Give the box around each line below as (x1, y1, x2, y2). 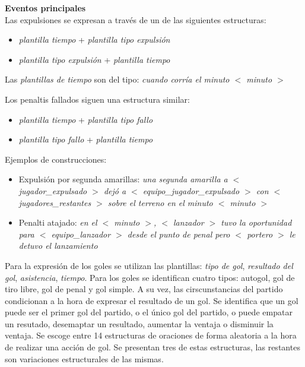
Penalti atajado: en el (18, 216, 97, 229)
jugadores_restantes (18, 196, 91, 208)
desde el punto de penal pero (127, 227, 230, 240)
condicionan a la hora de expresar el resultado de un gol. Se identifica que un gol (5, 294, 298, 306)
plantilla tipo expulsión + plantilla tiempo (18, 53, 170, 65)
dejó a (103, 184, 126, 197)
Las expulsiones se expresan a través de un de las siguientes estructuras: (5, 13, 266, 26)
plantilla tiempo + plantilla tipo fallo (18, 113, 153, 125)
